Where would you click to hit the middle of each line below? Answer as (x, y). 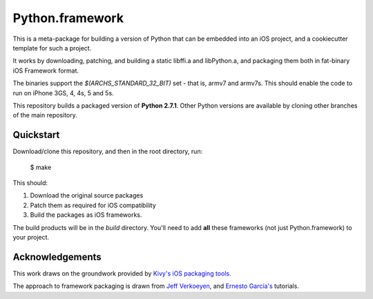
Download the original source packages (87, 195)
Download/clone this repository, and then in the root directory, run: (108, 151)
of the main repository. (45, 115)
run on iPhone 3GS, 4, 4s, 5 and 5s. (63, 93)
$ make (41, 167)
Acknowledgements (57, 257)
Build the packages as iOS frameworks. (86, 215)
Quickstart (36, 135)
